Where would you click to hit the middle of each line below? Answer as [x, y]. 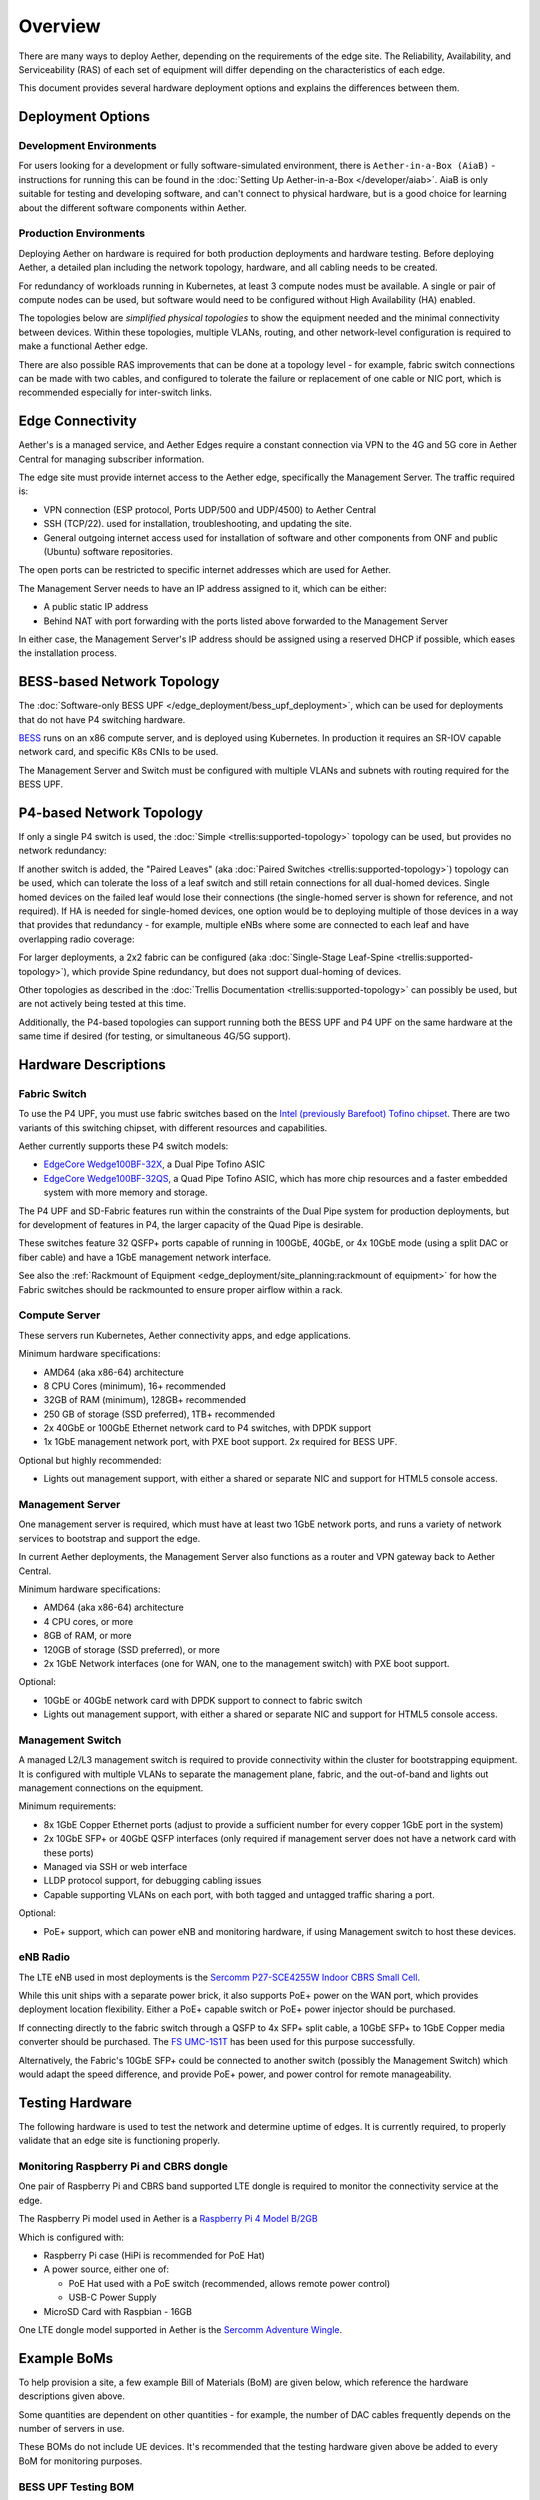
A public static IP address [96, 607]
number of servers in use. [71, 2429]
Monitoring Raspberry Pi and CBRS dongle [123, 2167]
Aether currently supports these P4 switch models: [123, 1146]
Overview [59, 26]
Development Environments [87, 146]
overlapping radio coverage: [76, 939]
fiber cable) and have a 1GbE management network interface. [145, 1257]
